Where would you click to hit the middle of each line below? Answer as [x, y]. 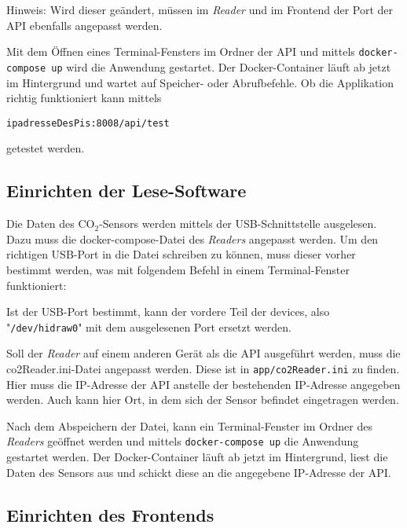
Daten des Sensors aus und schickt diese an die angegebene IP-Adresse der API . [199, 472]
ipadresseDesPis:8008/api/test [88, 123]
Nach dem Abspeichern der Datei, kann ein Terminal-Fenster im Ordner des [189, 425]
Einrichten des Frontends [110, 514]
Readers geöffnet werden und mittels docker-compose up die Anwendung [183, 441]
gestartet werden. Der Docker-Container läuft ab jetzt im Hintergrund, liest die [197, 457]
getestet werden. [46, 148]
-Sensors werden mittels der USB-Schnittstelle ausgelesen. [238, 224]
